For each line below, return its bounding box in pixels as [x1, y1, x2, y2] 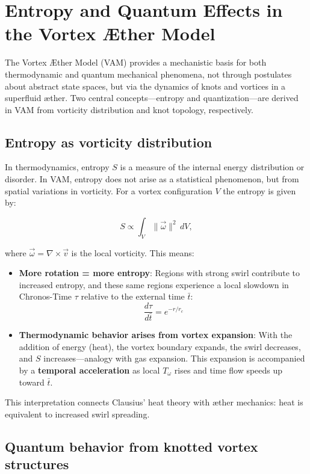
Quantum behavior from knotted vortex [5, 437, 258, 455]
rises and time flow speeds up [174, 363, 283, 376]
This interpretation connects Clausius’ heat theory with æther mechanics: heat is [5, 396, 303, 408]
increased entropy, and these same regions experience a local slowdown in [19, 278, 289, 291]
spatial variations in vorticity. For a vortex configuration [5, 184, 212, 197]
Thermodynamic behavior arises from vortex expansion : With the [19, 328, 293, 341]
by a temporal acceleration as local [19, 363, 160, 376]
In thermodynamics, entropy [5, 161, 110, 173]
